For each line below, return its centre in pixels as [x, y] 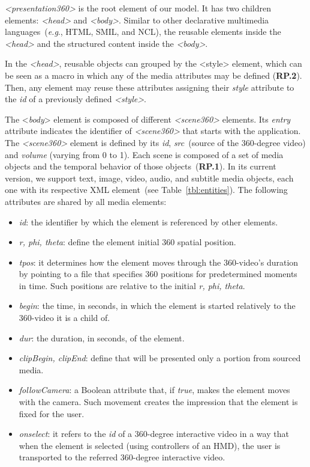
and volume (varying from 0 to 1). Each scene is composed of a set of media [144, 154]
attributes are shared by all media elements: [86, 201]
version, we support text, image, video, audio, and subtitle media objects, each [149, 178]
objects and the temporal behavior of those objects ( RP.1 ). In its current [141, 166]
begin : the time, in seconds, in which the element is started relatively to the [157, 306]
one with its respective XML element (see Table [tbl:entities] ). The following [146, 190]
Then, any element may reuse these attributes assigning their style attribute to [150, 87]
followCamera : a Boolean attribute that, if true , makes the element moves [154, 390]
